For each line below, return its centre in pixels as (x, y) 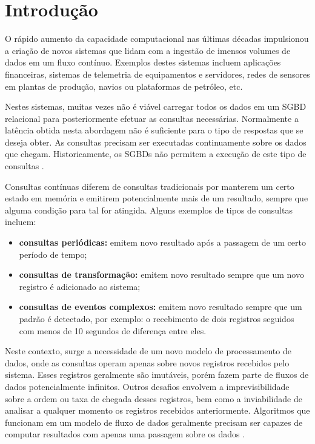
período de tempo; (53, 254)
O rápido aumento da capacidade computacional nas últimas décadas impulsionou (157, 39)
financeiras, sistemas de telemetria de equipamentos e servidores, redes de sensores (157, 74)
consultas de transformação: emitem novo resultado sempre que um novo (161, 274)
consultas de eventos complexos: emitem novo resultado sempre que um (161, 307)
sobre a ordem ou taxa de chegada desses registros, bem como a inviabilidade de (154, 398)
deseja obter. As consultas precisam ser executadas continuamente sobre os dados (156, 142)
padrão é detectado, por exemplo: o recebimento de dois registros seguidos (157, 318)
